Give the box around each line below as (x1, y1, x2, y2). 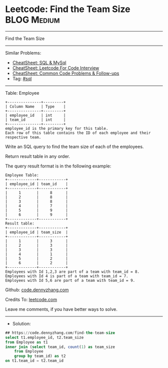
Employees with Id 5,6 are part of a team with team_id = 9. (5, 278, 135, 283)
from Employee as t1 (5, 339, 48, 344)
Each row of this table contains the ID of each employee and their (5, 130, 151, 135)
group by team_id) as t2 (14, 353, 66, 359)
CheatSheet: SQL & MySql (12, 59, 66, 66)
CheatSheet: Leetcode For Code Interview (12, 65, 99, 71)
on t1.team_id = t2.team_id (5, 358, 64, 363)
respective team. (5, 134, 41, 140)
